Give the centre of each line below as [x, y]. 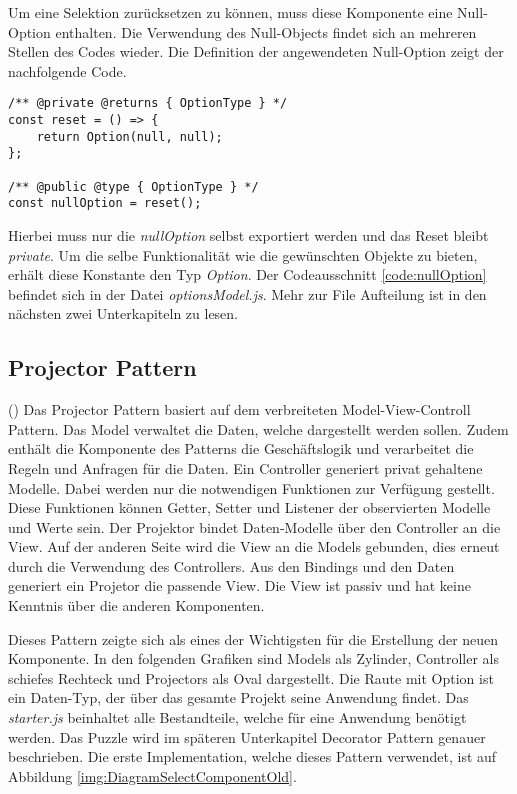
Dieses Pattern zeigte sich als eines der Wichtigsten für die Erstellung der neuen [253, 638]
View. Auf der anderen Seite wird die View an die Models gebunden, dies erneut [254, 546]
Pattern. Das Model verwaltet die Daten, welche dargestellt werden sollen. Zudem [258, 428]
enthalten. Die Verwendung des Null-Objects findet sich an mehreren [266, 31]
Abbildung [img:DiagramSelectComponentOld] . [152, 775]
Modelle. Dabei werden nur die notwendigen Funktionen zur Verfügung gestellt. [251, 487]
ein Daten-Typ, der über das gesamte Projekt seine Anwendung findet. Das [238, 697]
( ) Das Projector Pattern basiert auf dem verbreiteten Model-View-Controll [239, 409]
